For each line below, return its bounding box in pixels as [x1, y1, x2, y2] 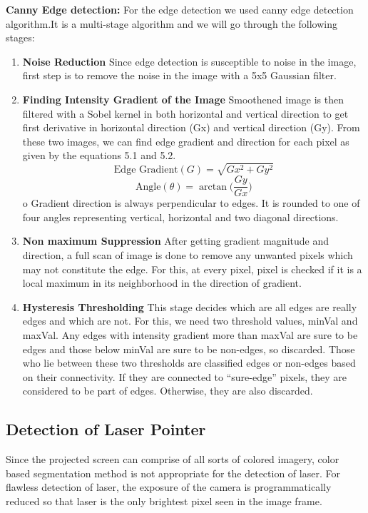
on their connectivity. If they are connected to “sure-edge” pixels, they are [22, 369, 347, 384]
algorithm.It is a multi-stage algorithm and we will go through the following [6, 16, 338, 31]
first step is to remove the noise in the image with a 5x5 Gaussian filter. [22, 68, 337, 83]
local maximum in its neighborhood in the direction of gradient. [22, 275, 302, 290]
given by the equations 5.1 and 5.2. [22, 148, 176, 163]
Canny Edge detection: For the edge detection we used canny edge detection [6, 2, 354, 16]
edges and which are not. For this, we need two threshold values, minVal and [22, 313, 358, 328]
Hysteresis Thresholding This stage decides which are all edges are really [22, 299, 357, 314]
